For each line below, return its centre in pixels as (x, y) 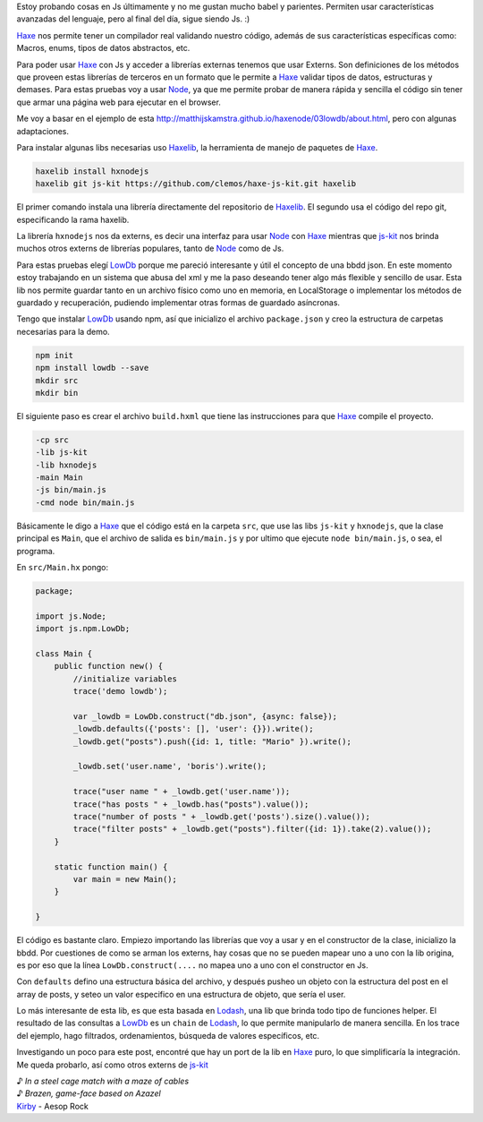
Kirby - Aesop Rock (52, 1106)
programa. (36, 551)
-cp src (52, 440)
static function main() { (111, 867)
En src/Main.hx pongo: (63, 568)
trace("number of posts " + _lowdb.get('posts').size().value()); (222, 817)
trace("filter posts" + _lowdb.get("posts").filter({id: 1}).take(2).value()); (252, 829)
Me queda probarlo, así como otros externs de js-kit (113, 1065)
